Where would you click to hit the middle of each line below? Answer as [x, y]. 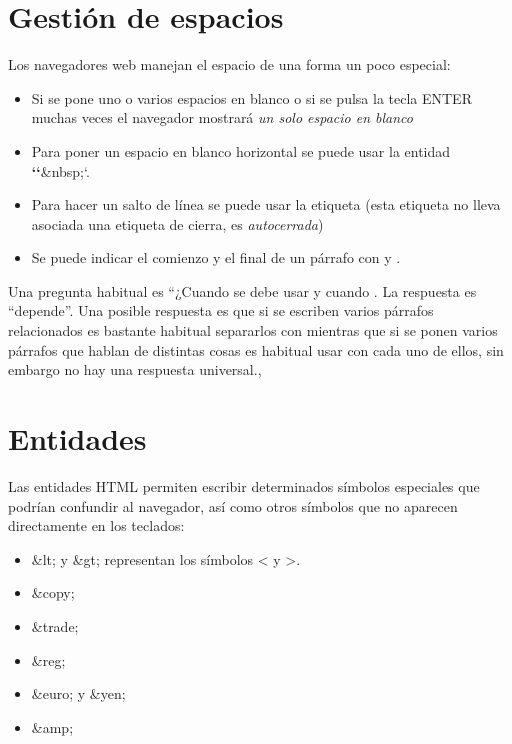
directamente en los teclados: [96, 525]
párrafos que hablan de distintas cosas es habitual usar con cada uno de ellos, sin [256, 349]
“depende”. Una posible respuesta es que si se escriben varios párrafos [221, 310]
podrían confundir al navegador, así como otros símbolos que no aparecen [233, 505]
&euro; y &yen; [78, 693]
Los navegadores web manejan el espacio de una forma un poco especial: [229, 64]
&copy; [53, 592]
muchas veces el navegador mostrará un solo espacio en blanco [222, 117]
